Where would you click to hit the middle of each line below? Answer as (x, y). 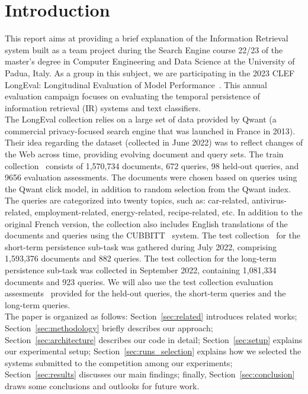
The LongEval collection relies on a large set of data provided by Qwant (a (141, 119)
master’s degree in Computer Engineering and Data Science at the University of (150, 61)
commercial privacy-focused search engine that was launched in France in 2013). (150, 130)
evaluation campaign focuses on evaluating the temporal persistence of (132, 96)
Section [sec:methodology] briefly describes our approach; (109, 327)
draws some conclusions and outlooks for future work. (102, 385)
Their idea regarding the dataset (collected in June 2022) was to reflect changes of (154, 142)
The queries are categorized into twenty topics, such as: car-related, (127, 200)
